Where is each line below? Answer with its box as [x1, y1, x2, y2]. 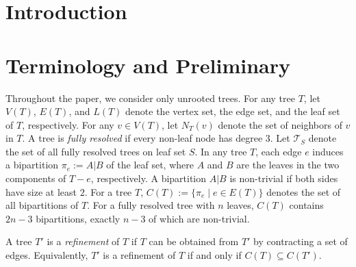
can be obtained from [149, 234, 239, 249]
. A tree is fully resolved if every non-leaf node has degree [22, 131, 263, 145]
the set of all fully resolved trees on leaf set [5, 144, 186, 158]
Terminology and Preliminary [5, 51, 290, 79]
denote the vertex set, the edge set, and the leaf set [125, 104, 340, 118]
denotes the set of [266, 184, 341, 199]
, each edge [255, 144, 302, 158]
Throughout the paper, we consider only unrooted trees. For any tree [5, 90, 295, 105]
